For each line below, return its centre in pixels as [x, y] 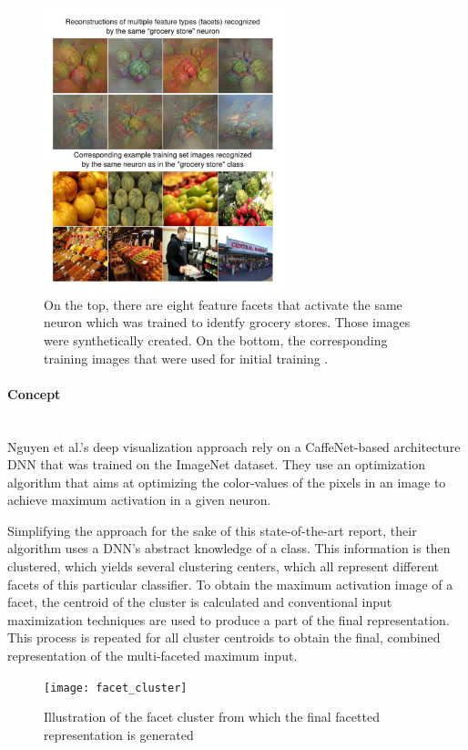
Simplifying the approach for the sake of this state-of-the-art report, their [212, 530]
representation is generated [119, 734]
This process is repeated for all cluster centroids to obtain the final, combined [224, 637]
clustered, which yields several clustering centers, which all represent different [223, 566]
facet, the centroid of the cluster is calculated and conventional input [200, 602]
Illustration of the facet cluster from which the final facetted [212, 717]
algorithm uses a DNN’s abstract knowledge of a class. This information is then [229, 548]
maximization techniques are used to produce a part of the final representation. [229, 619]
